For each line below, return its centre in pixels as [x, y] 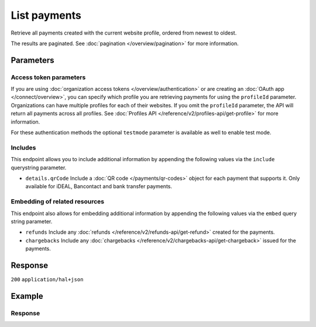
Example [27, 296]
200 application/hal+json [47, 279]
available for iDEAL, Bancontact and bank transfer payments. [99, 186]
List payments [46, 15]
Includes [23, 148]
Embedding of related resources [58, 202]
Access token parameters [48, 77]
